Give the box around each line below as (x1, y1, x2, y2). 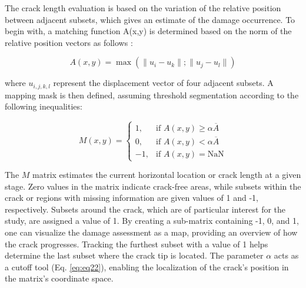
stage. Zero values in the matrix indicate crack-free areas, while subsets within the (5, 180, 301, 192)
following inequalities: (5, 100, 82, 112)
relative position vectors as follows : (5, 36, 133, 48)
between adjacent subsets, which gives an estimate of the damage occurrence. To (5, 13, 295, 25)
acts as (274, 249, 299, 261)
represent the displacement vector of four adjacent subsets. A (53, 77, 274, 89)
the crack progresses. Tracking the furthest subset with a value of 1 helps (5, 237, 268, 250)
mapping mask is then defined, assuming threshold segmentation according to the (5, 88, 299, 101)
